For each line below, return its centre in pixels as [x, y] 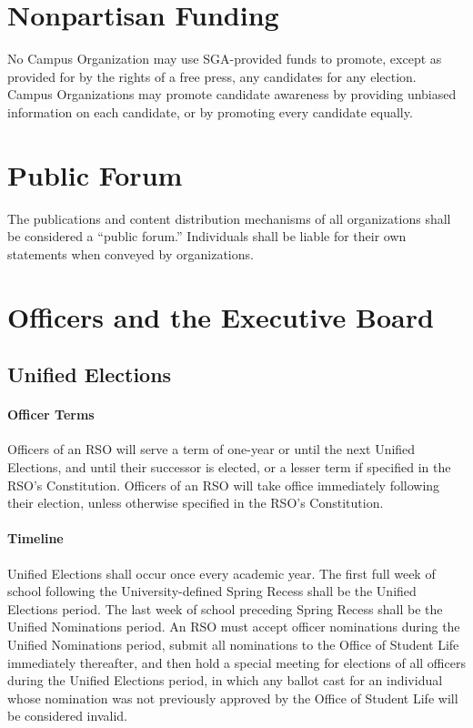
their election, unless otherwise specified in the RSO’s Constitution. [196, 503]
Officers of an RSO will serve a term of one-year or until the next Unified [211, 449]
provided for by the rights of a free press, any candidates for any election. [212, 76]
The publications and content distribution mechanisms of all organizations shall [229, 218]
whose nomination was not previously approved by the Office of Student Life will [233, 698]
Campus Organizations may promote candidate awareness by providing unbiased [232, 94]
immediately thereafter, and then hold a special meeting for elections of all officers [236, 662]
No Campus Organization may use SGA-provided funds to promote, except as [225, 59]
